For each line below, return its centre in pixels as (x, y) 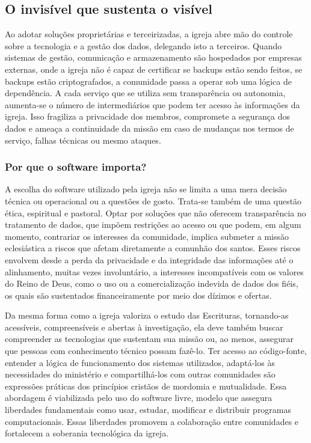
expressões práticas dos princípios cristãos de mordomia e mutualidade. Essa (146, 386)
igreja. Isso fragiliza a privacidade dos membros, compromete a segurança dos (147, 116)
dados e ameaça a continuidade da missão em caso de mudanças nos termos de (149, 128)
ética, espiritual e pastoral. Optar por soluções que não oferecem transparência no (155, 212)
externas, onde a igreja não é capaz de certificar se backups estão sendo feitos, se (154, 69)
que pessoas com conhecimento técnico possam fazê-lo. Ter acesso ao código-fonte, (156, 351)
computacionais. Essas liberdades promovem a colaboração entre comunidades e (152, 421)
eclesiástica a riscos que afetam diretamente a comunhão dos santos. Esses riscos (153, 248)
